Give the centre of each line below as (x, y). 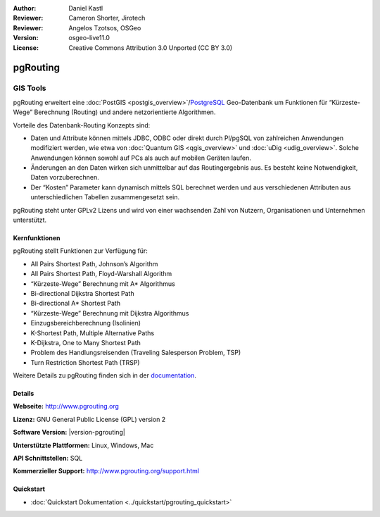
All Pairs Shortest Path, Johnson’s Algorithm (94, 263)
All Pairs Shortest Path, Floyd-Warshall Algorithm (101, 274)
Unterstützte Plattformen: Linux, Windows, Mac (83, 445)
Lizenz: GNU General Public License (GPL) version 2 (89, 419)
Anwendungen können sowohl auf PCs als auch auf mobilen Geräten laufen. (141, 158)
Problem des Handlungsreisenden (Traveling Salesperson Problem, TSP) (136, 353)
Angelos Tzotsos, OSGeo (105, 27)
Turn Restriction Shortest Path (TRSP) (85, 362)
